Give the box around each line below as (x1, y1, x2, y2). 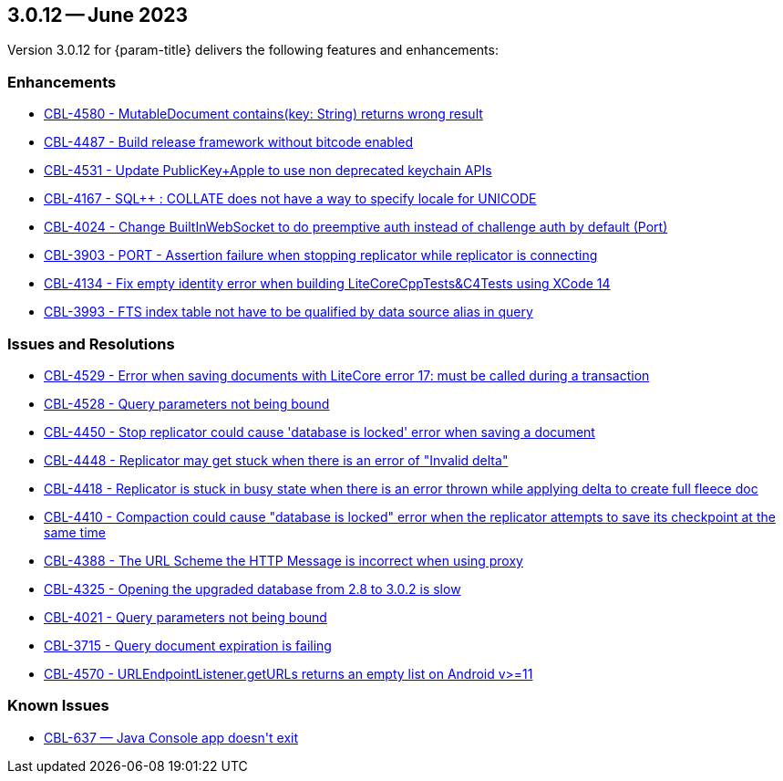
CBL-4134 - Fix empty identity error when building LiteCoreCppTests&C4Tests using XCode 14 (44, 276, 611, 292)
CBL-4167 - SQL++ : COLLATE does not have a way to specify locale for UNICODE (44, 191, 537, 207)
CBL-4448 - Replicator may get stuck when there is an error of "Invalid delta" (44, 452, 509, 468)
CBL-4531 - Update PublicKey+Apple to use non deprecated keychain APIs (44, 162, 492, 179)
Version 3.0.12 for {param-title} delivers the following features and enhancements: (7, 42, 499, 58)
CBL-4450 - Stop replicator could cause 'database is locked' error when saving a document (44, 423, 595, 440)
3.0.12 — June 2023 (7, 4, 189, 26)
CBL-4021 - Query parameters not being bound (44, 609, 327, 625)
